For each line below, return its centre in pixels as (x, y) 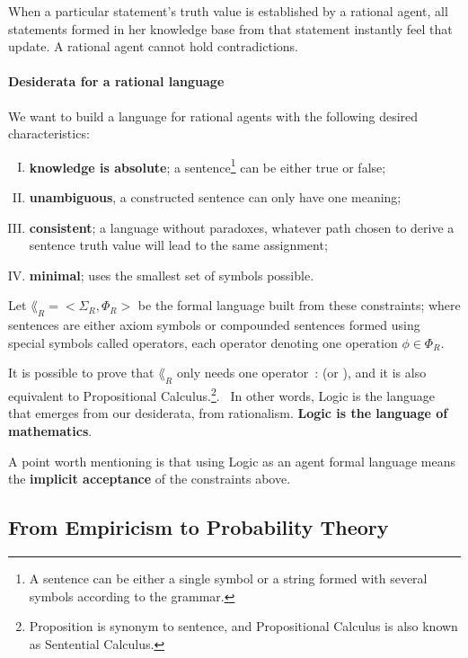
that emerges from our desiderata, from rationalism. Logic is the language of (228, 413)
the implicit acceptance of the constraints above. (150, 479)
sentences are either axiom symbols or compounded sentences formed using (214, 325)
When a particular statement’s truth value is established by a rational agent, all (228, 11)
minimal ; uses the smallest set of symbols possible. (172, 275)
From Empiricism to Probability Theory (199, 527)
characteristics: (49, 133)
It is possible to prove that (81, 373)
